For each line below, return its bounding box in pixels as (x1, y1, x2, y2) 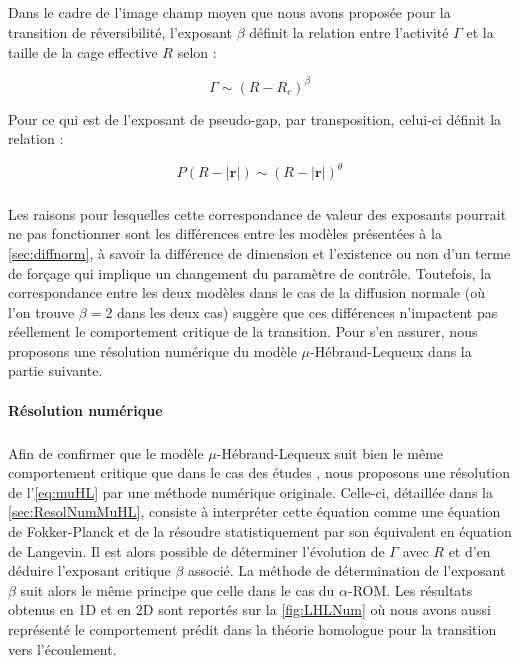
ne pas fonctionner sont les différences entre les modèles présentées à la (8, 223, 442, 244)
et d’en (448, 540, 491, 561)
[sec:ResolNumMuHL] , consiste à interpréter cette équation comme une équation (8, 501, 501, 522)
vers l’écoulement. (8, 638, 117, 659)
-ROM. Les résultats (348, 579, 473, 600)
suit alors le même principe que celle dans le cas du (20, 579, 335, 600)
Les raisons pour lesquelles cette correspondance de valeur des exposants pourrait (8, 203, 507, 224)
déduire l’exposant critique (8, 560, 171, 581)
